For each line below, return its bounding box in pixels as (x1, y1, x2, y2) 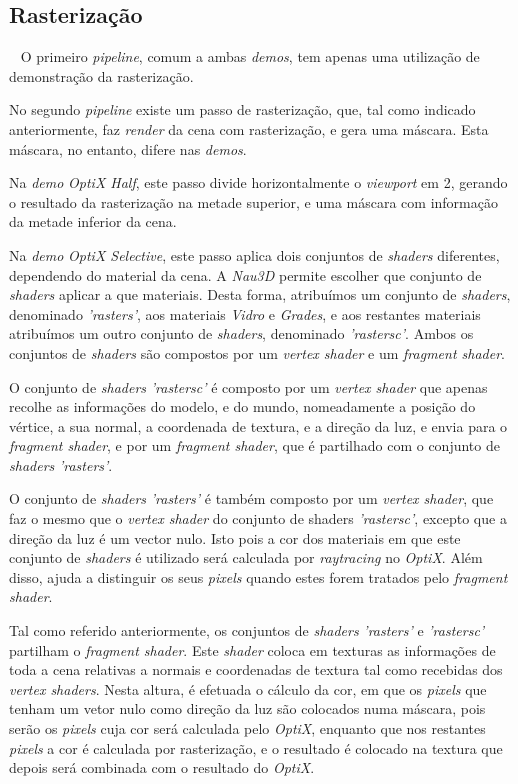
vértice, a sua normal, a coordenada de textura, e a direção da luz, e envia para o (9, 415, 508, 436)
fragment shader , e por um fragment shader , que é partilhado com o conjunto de (9, 435, 500, 456)
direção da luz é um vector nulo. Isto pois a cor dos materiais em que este (9, 527, 461, 548)
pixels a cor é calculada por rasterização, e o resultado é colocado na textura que (9, 737, 503, 758)
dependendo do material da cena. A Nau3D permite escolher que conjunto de (9, 264, 482, 285)
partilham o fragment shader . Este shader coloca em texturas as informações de (9, 639, 496, 660)
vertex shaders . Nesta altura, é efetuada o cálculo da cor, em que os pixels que (9, 678, 487, 699)
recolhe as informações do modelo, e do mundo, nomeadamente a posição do (9, 396, 476, 417)
